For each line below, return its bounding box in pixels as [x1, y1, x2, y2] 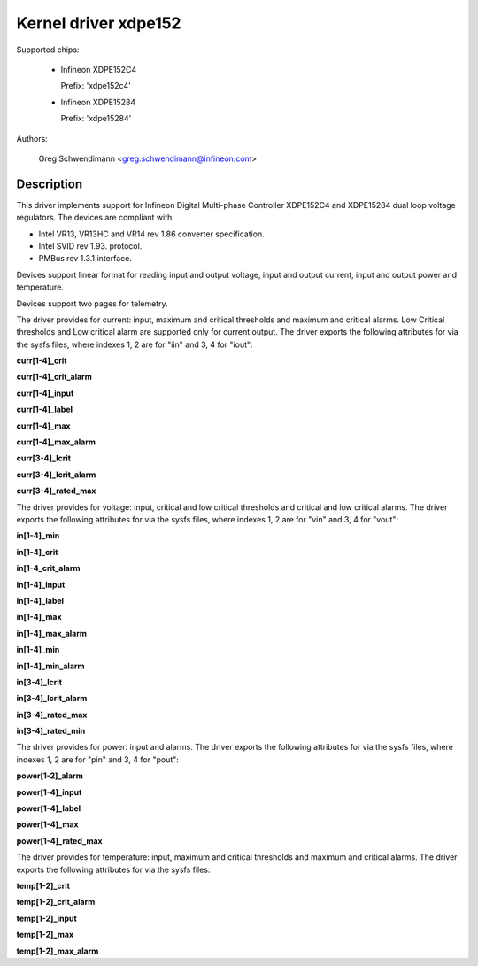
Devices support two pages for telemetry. [16, 298, 168, 309]
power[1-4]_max [16, 819, 79, 830]
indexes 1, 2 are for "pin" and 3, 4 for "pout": [16, 753, 179, 765]
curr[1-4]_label [16, 404, 73, 415]
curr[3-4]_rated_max [16, 485, 96, 496]
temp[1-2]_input [16, 913, 77, 923]
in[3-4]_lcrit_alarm [16, 693, 88, 704]
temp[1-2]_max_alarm [16, 946, 99, 956]
